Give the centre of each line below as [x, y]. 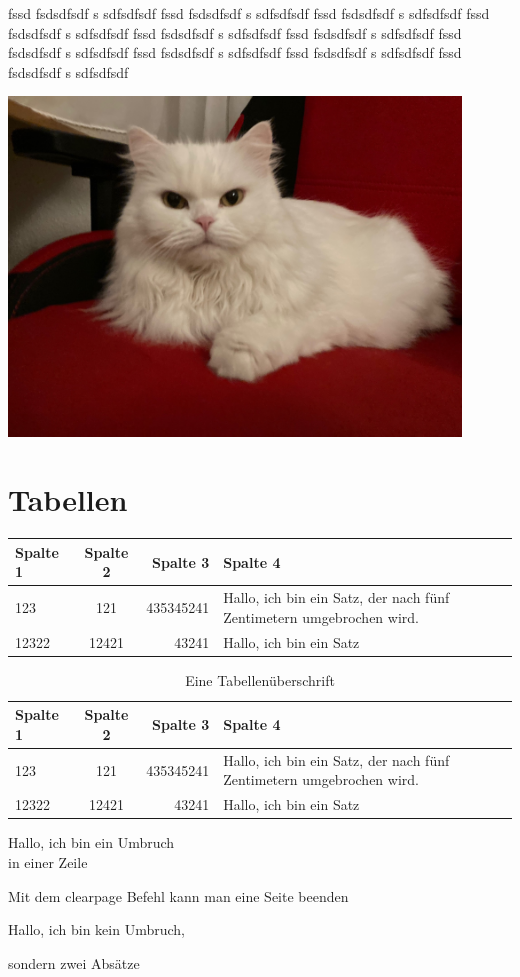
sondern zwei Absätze [74, 962]
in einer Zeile [48, 861]
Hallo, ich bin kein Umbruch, [97, 929]
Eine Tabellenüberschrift [260, 679]
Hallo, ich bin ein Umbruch [91, 842]
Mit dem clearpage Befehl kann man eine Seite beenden [178, 895]
